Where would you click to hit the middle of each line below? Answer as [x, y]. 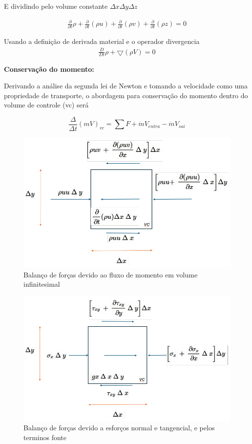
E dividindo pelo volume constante [56, 6]
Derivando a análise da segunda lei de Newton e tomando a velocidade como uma [126, 86]
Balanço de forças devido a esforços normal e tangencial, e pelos [119, 428]
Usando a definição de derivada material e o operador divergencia [102, 41]
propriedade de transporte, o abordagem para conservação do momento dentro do [126, 95]
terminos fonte [45, 437]
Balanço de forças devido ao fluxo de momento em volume [111, 274]
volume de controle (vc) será [46, 105]
